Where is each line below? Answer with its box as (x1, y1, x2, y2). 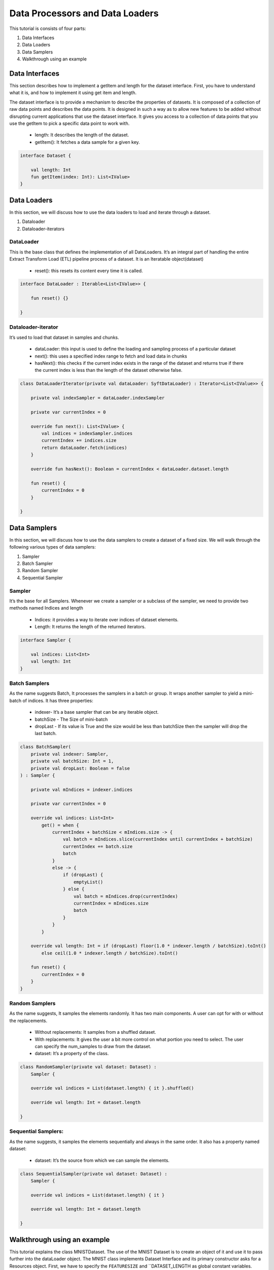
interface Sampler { (20, 638, 71, 643)
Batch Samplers (9, 680, 50, 687)
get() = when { (41, 822, 80, 828)
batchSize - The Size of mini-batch (35, 716, 108, 722)
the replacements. (9, 1018, 48, 1024)
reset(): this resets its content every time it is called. (35, 267, 143, 274)
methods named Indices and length (9, 605, 84, 611)
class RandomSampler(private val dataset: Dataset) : (20, 1064, 157, 1070)
